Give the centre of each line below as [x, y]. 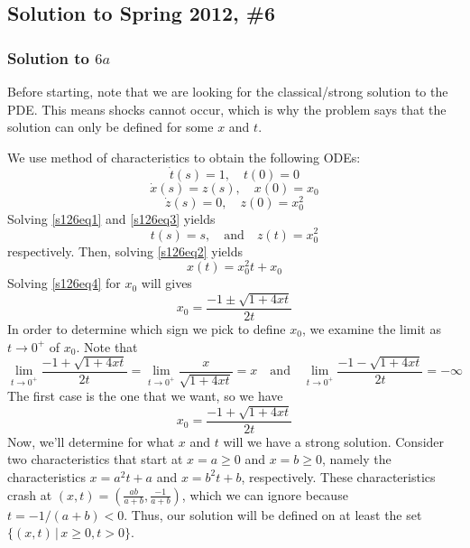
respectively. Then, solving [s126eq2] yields [125, 251]
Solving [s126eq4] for [64, 283]
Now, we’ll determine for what [91, 441]
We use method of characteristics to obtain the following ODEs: [184, 157]
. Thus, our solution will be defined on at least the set [273, 514]
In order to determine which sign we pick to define [147, 328]
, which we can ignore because [265, 494]
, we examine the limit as [371, 328]
